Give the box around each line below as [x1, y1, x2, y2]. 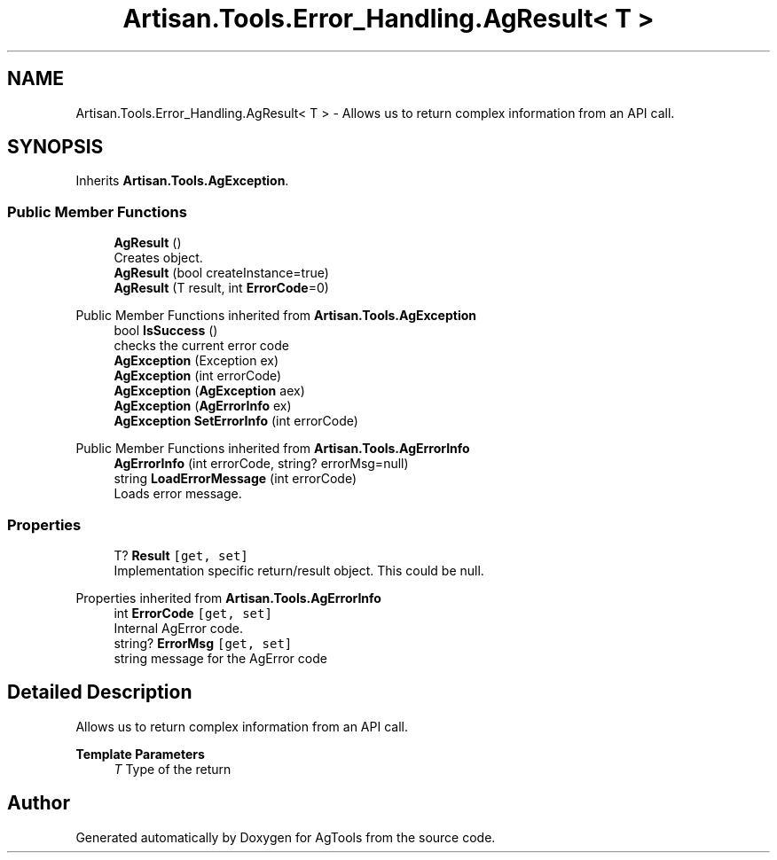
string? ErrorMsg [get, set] [114, 635, 293, 651]
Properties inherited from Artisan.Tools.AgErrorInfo [75, 590, 381, 606]
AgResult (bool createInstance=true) [114, 265, 329, 281]
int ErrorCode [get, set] [114, 605, 272, 621]
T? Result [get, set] [114, 547, 248, 563]
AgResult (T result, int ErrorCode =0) [114, 280, 329, 296]
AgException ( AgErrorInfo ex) [114, 398, 292, 414]
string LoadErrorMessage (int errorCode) [114, 471, 357, 487]
